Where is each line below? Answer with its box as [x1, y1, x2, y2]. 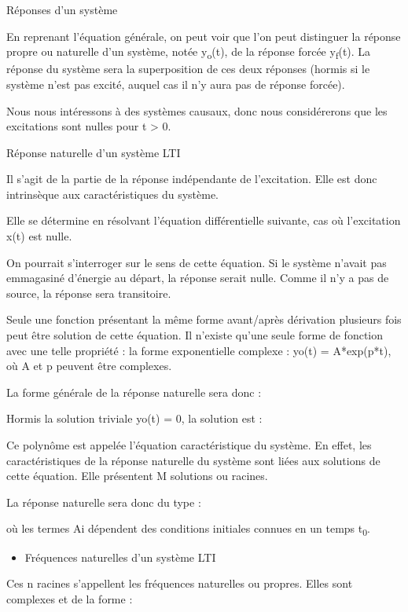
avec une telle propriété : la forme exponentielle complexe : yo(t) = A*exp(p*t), [6, 342, 391, 358]
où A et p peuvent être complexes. [6, 357, 172, 374]
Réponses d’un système [6, 2, 118, 17]
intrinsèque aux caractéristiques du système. [6, 185, 219, 202]
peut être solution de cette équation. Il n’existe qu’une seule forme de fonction [6, 327, 384, 343]
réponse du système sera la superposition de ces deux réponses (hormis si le [6, 60, 370, 77]
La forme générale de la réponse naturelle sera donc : [6, 383, 262, 400]
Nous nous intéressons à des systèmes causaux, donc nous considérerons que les [6, 102, 388, 119]
